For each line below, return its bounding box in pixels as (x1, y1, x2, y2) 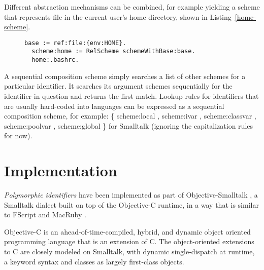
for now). (4, 130, 32, 141)
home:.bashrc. (31, 56, 79, 64)
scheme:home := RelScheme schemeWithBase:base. (31, 48, 195, 55)
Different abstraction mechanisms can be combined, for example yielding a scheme (4, 2, 260, 12)
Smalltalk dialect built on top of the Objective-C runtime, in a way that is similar (4, 199, 259, 210)
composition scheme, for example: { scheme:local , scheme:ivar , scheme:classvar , (4, 110, 256, 121)
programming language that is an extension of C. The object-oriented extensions (4, 236, 254, 247)
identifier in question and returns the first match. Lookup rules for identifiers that (4, 90, 259, 101)
